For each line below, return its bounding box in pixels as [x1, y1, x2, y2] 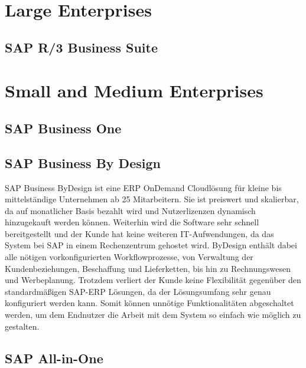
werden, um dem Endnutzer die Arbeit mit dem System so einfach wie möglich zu [5, 308, 301, 321]
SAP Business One [5, 119, 122, 137]
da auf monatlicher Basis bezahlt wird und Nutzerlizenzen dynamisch [5, 204, 256, 216]
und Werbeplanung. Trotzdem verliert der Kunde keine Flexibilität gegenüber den [5, 274, 301, 286]
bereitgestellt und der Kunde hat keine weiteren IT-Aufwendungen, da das [5, 227, 274, 239]
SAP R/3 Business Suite [5, 38, 158, 56]
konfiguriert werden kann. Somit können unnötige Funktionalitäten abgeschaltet [5, 297, 294, 309]
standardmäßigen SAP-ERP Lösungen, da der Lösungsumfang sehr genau [5, 285, 271, 297]
